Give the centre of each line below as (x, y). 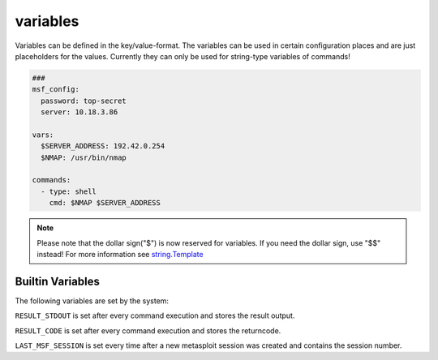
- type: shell (69, 191)
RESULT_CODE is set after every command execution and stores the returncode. (148, 330)
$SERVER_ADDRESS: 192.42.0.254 (103, 146)
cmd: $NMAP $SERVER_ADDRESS (105, 203)
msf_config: (56, 90)
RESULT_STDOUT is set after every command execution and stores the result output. (155, 315)
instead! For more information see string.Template (120, 254)
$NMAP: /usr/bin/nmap (84, 157)
